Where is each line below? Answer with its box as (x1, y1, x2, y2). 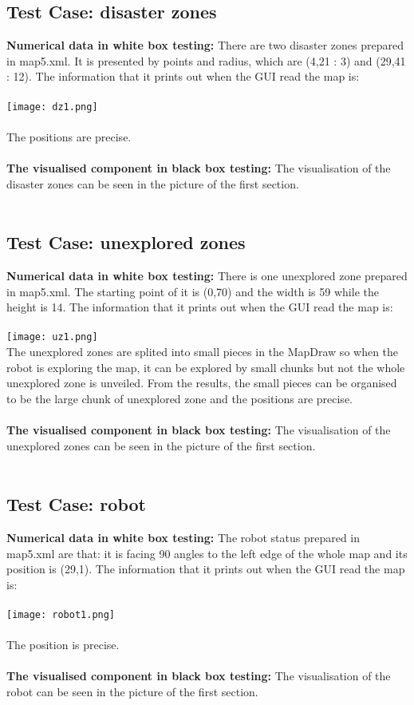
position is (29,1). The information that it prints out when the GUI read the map (6, 560, 405, 577)
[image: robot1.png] (6, 608, 116, 620)
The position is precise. (6, 636, 120, 653)
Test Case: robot (6, 492, 146, 517)
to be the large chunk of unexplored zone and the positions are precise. (6, 390, 353, 406)
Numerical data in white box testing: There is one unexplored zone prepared (6, 267, 408, 283)
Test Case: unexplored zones (6, 230, 246, 255)
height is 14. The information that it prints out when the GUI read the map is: (6, 299, 393, 315)
